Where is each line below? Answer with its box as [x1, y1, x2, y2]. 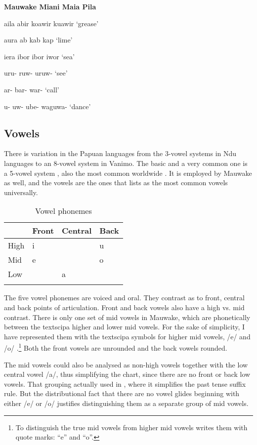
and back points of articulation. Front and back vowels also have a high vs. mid [4, 302, 245, 312]
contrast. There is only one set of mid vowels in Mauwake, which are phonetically [4, 312, 251, 322]
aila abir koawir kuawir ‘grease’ [4, 18, 99, 28]
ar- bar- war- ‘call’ [4, 84, 59, 94]
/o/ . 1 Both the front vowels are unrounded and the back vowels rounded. [4, 341, 227, 353]
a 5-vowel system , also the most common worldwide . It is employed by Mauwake [4, 167, 252, 178]
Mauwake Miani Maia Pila [4, 1, 96, 11]
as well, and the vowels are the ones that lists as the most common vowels [4, 177, 228, 188]
